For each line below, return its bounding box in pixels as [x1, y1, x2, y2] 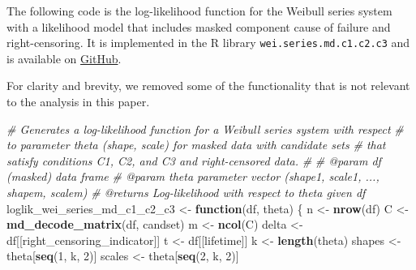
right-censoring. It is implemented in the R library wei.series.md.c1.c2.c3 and [6, 34, 410, 51]
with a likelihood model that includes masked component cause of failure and [6, 18, 391, 35]
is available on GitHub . [6, 49, 122, 66]
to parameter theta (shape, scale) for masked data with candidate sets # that [6, 136, 386, 153]
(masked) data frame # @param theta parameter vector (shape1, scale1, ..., [6, 168, 380, 185]
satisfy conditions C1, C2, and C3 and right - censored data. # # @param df [6, 152, 381, 169]
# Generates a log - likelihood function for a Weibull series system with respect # [6, 120, 404, 137]
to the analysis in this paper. [6, 93, 150, 110]
